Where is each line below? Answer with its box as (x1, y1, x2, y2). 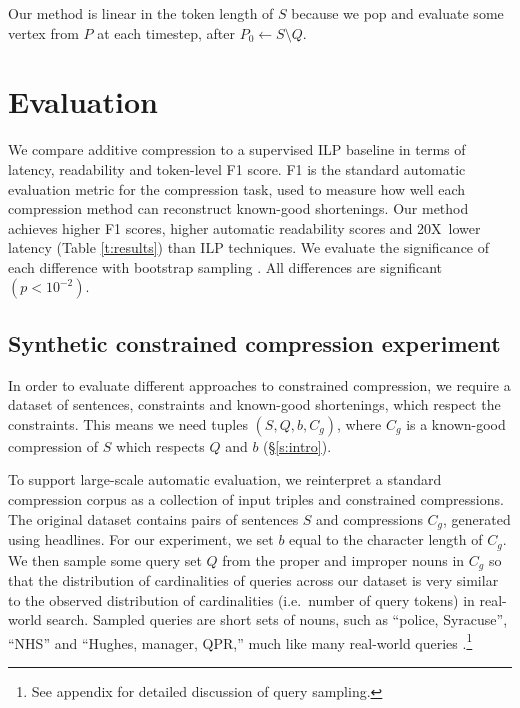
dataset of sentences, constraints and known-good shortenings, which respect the (8, 394, 501, 415)
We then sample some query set (8, 549, 202, 570)
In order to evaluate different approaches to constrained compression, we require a (8, 374, 511, 395)
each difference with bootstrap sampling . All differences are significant (8, 256, 443, 277)
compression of (8, 435, 99, 456)
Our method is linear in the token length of (8, 3, 274, 23)
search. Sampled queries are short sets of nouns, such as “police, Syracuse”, (46, 609, 508, 630)
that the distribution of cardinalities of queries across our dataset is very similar (8, 570, 499, 590)
